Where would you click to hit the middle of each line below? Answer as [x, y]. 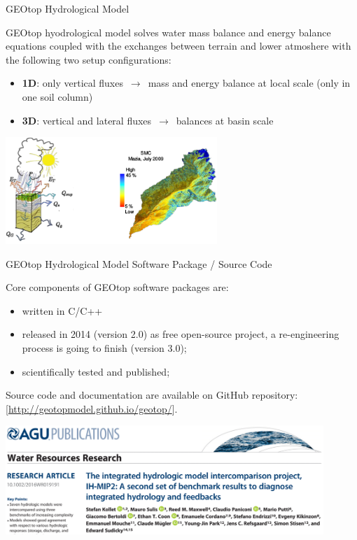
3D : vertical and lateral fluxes [87, 120]
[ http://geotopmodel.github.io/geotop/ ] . [92, 408]
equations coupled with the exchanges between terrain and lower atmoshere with [178, 46]
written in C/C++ [62, 310]
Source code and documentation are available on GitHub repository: [152, 395]
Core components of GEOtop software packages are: [117, 287]
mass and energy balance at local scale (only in [249, 83]
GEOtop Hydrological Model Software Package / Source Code [139, 263]
